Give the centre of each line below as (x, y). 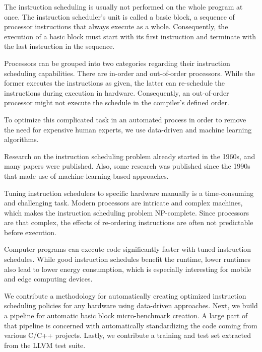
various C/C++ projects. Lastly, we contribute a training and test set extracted (127, 335)
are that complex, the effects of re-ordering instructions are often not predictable (129, 222)
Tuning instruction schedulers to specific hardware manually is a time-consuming (129, 193)
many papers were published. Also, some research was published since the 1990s (127, 166)
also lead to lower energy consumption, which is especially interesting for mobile (128, 269)
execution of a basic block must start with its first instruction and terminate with (130, 36)
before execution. (30, 232)
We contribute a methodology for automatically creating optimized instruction (125, 295)
